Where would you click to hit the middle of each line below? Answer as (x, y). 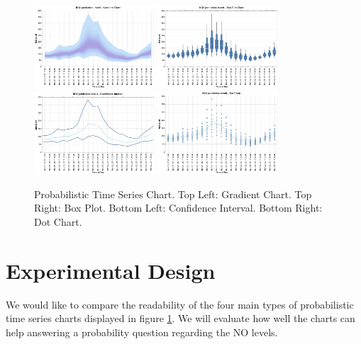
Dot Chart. (58, 221)
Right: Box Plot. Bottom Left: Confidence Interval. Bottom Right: (178, 208)
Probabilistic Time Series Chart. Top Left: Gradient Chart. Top (173, 194)
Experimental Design (111, 270)
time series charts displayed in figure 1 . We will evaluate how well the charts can (180, 318)
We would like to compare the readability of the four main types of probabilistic (180, 304)
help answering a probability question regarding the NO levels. (142, 332)
